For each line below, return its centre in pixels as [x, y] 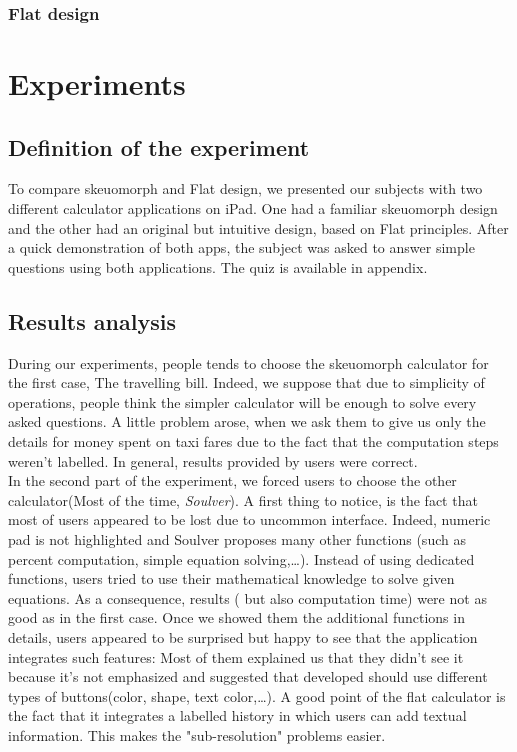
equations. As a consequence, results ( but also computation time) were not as [247, 597]
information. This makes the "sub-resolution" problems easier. [197, 734]
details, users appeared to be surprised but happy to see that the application [243, 636]
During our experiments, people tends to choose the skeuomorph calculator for [248, 362]
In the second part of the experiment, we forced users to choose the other [232, 480]
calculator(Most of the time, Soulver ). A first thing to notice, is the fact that [243, 499]
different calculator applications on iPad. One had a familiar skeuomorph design [253, 208]
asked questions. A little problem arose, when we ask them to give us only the [247, 421]
